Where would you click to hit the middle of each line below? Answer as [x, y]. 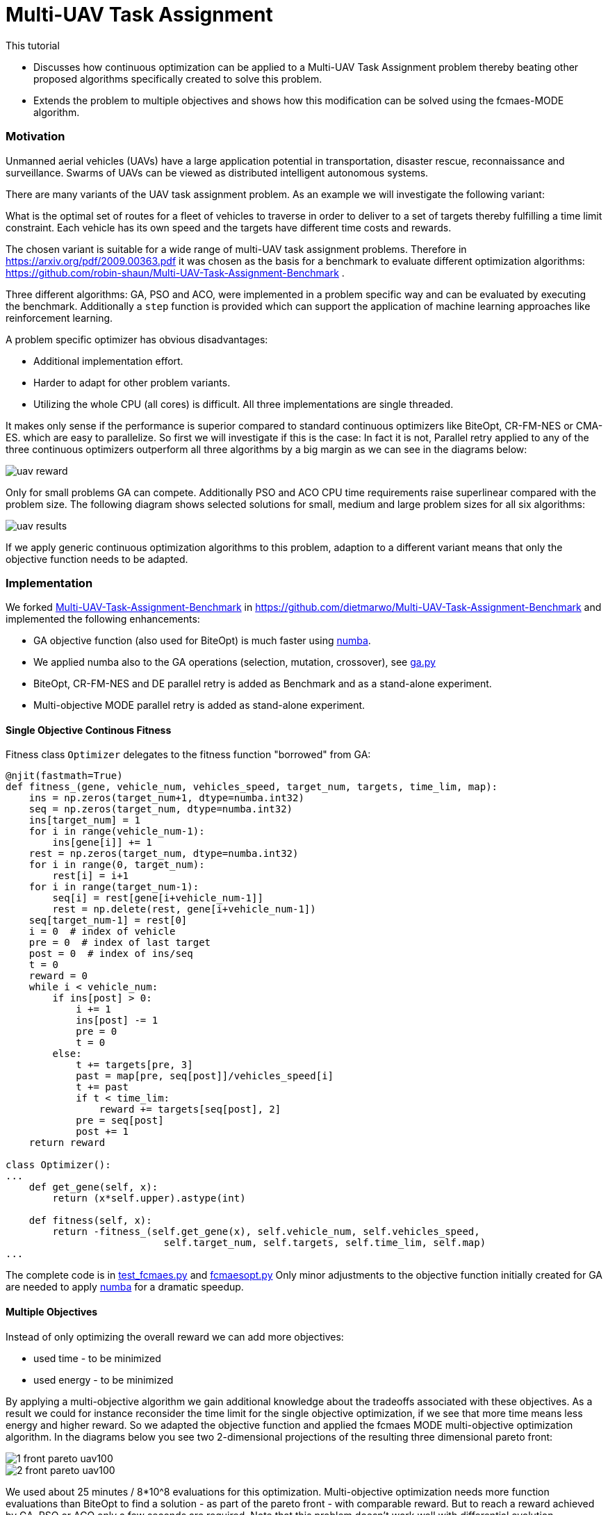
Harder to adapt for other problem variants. [132, 382]
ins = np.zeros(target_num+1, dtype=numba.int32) [166, 798]
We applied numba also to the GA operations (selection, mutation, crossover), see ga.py [235, 662]
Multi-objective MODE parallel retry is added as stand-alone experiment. [199, 705]
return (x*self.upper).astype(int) [149, 1198]
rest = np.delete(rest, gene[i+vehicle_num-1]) [184, 909]
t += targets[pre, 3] [134, 1065]
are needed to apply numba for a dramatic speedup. [125, 1287]
